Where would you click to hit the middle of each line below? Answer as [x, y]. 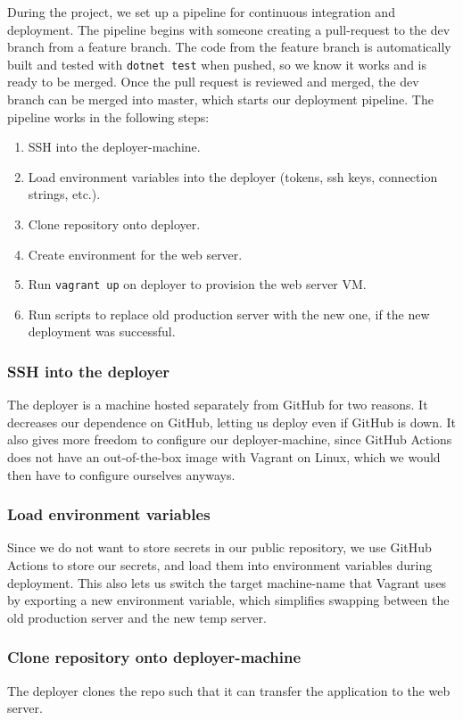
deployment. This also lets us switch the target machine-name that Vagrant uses [227, 582]
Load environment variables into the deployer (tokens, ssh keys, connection [233, 176]
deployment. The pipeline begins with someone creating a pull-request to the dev [229, 29]
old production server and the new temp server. [137, 617]
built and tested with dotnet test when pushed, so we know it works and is [217, 64]
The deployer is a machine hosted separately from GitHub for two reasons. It [218, 405]
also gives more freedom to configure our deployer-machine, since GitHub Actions [230, 439]
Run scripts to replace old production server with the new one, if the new [229, 314]
